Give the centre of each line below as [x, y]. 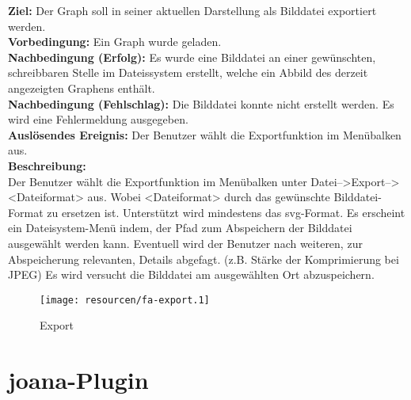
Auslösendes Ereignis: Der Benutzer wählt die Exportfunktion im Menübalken [205, 134]
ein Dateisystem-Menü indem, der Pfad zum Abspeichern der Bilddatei [180, 228]
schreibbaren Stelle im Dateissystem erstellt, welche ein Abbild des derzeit [188, 72]
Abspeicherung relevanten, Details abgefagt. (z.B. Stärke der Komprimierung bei [204, 259]
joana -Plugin [78, 380]
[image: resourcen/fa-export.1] [125, 300]
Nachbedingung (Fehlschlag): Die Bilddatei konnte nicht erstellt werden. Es [201, 103]
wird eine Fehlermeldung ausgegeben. [98, 119]
